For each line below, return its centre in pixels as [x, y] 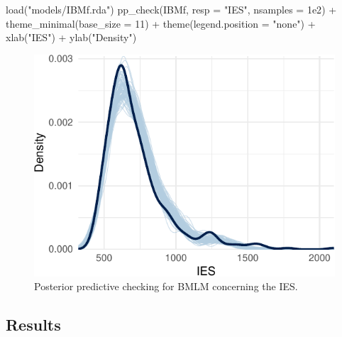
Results [33, 325]
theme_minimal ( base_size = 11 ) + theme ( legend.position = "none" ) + [161, 23]
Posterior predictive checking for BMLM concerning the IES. [166, 286]
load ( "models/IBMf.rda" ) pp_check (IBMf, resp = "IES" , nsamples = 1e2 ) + [171, 9]
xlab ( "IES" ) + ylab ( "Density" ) [71, 37]
